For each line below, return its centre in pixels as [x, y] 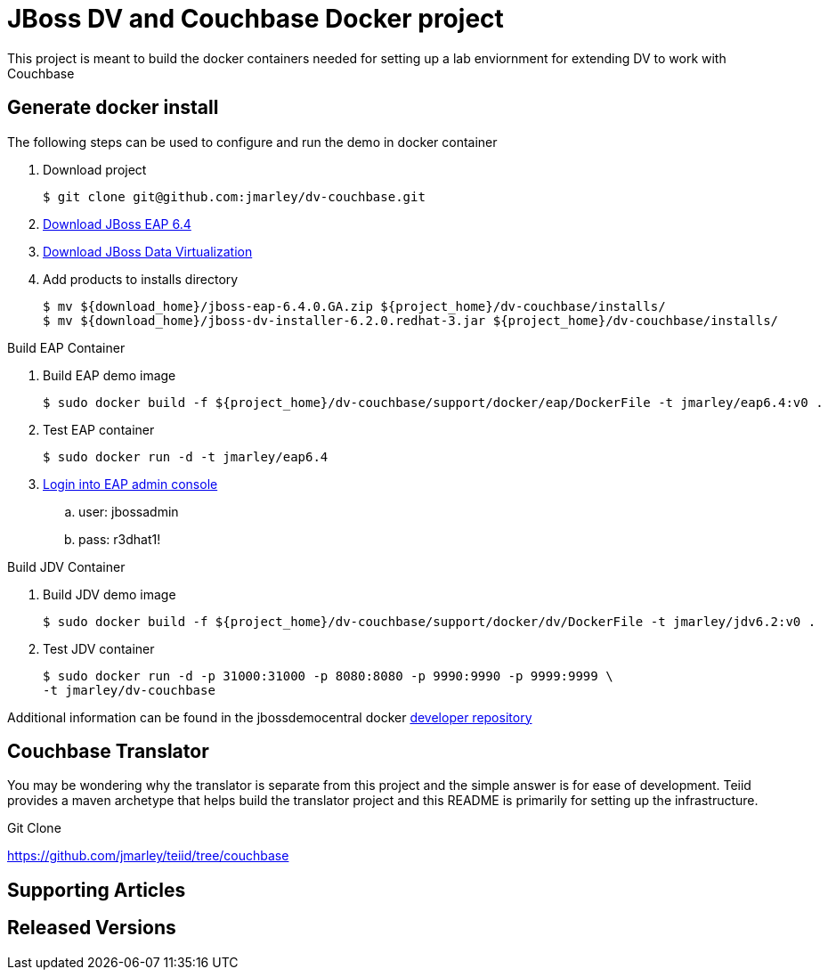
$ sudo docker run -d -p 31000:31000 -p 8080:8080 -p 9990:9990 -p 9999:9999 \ [328, 676]
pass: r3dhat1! [120, 539]
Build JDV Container [66, 566]
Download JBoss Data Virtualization [148, 251]
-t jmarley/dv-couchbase [129, 690]
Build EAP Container [66, 347]
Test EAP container [99, 429]
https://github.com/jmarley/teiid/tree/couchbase [148, 856]
